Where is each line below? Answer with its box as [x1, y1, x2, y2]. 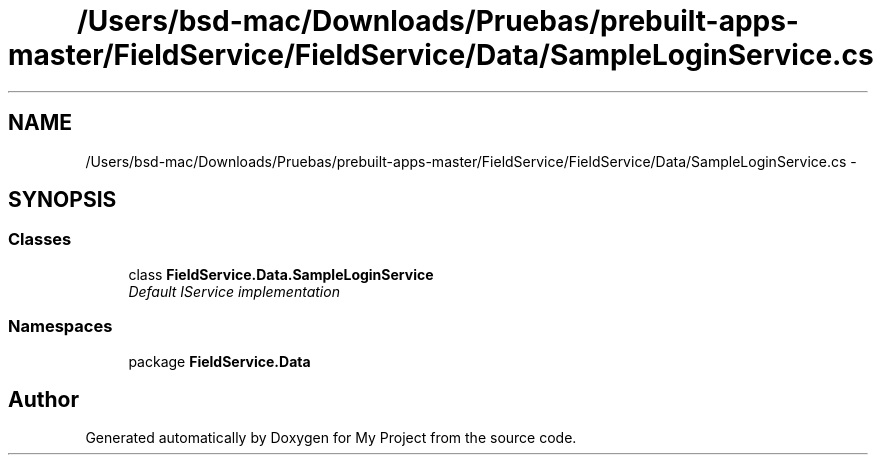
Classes [8, 229, 72, 250]
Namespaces [8, 316, 113, 337]
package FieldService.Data [128, 352, 311, 370]
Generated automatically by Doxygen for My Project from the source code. [85, 429, 577, 447]
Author [8, 386, 79, 412]
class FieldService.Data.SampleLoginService [128, 265, 434, 283]
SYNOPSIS [8, 187, 117, 213]
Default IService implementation [128, 282, 340, 300]
